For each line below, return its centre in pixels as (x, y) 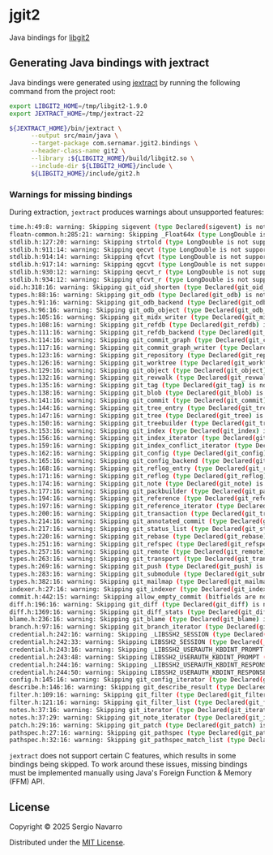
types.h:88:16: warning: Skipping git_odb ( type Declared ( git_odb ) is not (138, 295)
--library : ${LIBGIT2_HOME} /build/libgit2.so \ (113, 158)
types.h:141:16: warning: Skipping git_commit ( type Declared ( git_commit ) (138, 401)
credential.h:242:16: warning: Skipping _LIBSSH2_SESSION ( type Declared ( (138, 635)
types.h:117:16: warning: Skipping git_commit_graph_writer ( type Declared (140, 348)
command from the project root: (62, 91)
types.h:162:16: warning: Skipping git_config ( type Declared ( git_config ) (138, 453)
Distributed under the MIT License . (67, 843)
